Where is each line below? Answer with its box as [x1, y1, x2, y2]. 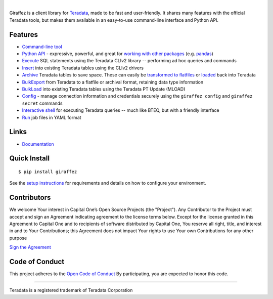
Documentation [22, 141, 54, 147]
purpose [9, 235, 27, 241]
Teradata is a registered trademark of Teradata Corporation [9, 287, 133, 293]
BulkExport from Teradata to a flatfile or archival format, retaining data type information [22, 79, 204, 85]
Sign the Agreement [9, 244, 52, 250]
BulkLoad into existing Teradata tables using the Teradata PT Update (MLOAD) [22, 86, 186, 92]
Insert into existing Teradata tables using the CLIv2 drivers [22, 65, 144, 71]
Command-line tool [22, 44, 63, 50]
